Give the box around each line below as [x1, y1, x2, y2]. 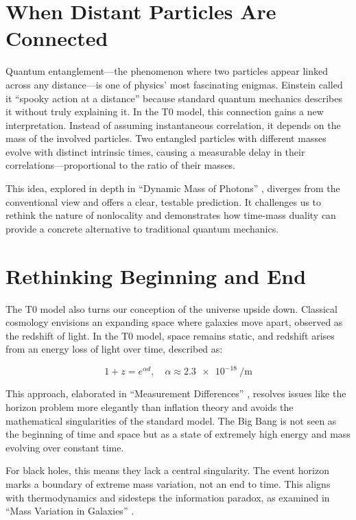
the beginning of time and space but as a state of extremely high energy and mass [5, 427, 351, 441]
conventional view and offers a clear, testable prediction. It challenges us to [5, 194, 322, 209]
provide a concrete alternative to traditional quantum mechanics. [5, 221, 279, 235]
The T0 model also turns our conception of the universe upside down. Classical [5, 301, 337, 316]
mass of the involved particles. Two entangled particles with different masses [5, 131, 327, 145]
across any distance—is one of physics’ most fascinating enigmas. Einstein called [5, 77, 343, 91]
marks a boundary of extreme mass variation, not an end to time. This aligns [5, 477, 331, 491]
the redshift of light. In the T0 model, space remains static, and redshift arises [5, 328, 335, 342]
